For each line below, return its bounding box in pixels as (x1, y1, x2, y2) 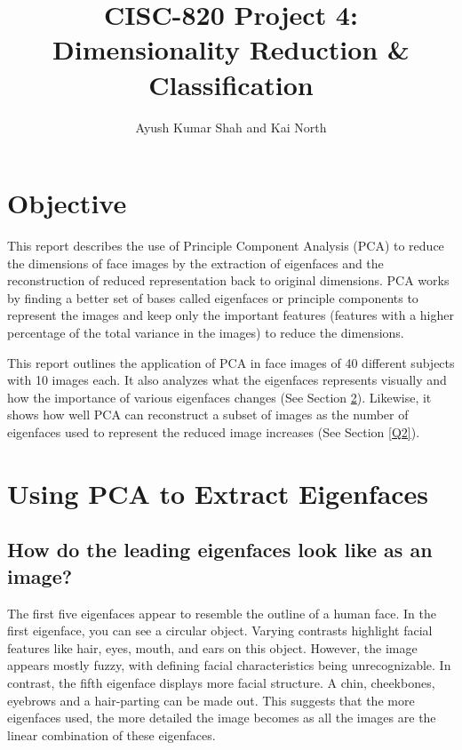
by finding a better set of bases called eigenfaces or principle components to (7, 288, 418, 307)
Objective (7, 185, 127, 221)
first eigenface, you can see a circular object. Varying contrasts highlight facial (7, 621, 433, 640)
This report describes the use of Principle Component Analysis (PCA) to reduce (7, 236, 444, 255)
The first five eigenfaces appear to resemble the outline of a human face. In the (7, 603, 436, 622)
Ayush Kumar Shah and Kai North (135, 117, 327, 136)
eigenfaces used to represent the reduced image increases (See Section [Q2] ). (7, 422, 420, 441)
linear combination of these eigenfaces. (7, 725, 216, 744)
